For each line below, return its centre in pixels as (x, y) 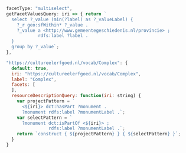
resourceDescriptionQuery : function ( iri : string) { (76, 96)
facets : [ (23, 85)
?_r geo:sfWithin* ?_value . (53, 25)
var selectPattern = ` (45, 118)
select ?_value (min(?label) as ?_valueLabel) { (72, 19)
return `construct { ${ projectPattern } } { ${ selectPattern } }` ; (99, 134)
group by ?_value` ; (35, 47)
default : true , (30, 68)
